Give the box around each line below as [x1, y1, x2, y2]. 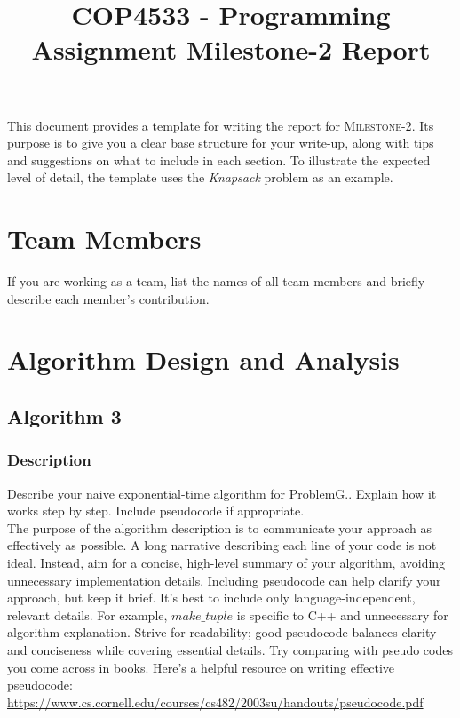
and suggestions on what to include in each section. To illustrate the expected [7, 150, 431, 169]
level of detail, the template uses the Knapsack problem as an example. [7, 168, 393, 187]
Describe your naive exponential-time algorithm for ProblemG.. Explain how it [7, 483, 437, 502]
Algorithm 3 [7, 403, 122, 430]
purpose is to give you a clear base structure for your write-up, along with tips [7, 133, 434, 152]
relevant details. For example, [7, 605, 168, 624]
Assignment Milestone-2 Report [31, 31, 431, 68]
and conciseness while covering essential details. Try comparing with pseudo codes [7, 640, 453, 658]
